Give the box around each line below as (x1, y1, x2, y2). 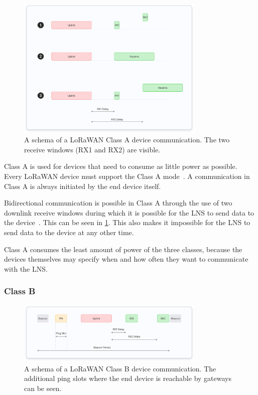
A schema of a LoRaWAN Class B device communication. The (24, 363, 216, 373)
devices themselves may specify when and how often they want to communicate (4, 254, 248, 264)
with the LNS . (4, 263, 48, 274)
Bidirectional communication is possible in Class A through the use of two (4, 197, 232, 208)
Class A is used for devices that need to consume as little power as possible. (4, 161, 237, 171)
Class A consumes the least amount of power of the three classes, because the (4, 244, 242, 254)
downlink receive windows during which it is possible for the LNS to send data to (4, 207, 254, 218)
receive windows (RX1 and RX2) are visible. (24, 144, 161, 154)
